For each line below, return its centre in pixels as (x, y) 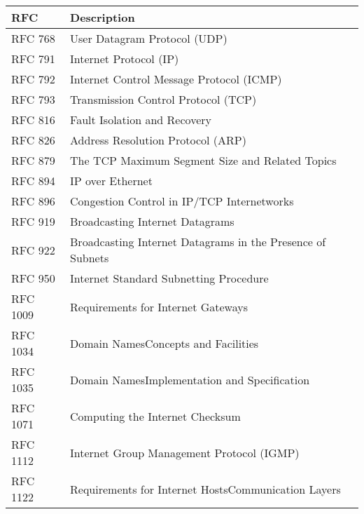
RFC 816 (33, 120)
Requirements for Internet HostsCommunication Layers (205, 489)
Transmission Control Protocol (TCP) (163, 99)
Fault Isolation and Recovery (141, 120)
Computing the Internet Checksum (155, 416)
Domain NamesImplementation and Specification (190, 379)
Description (103, 17)
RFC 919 (33, 221)
